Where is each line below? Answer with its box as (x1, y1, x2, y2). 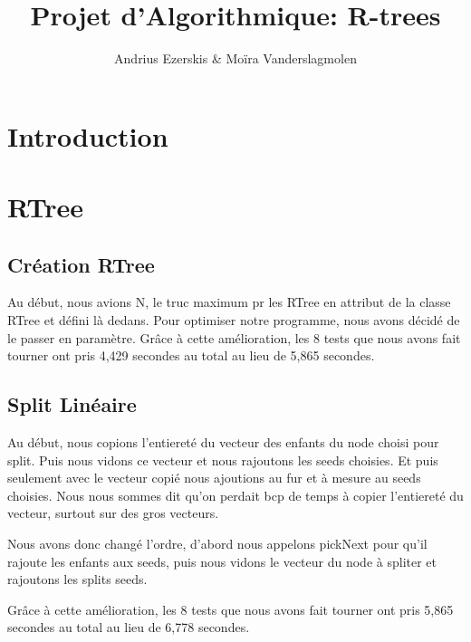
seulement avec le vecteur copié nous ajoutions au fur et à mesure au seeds (7, 468, 421, 487)
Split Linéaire (7, 390, 137, 418)
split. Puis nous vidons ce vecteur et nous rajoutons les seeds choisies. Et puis (7, 450, 438, 469)
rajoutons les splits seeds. (7, 570, 148, 589)
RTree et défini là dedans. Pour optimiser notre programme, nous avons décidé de (7, 311, 460, 330)
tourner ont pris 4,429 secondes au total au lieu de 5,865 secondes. (7, 346, 375, 365)
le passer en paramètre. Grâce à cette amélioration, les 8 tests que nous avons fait (7, 328, 461, 347)
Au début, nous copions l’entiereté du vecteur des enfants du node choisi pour (7, 433, 439, 452)
